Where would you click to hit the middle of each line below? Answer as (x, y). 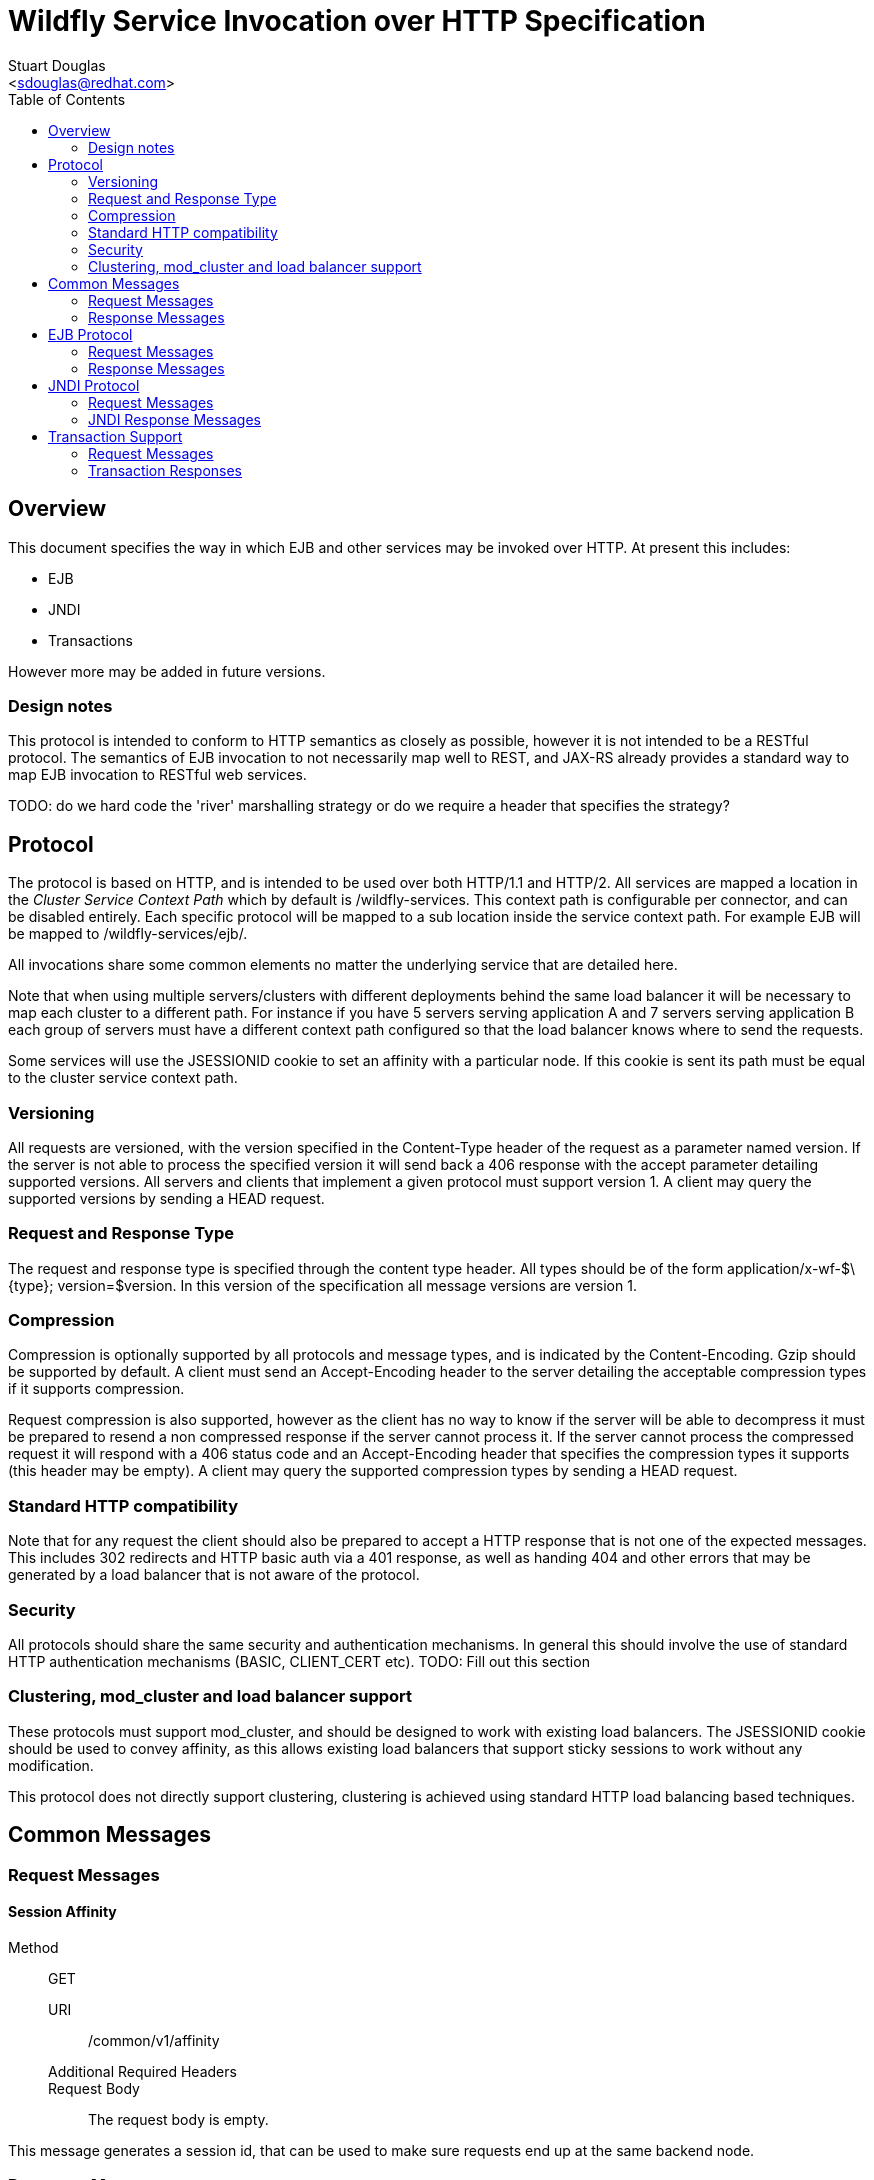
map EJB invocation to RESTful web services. (157, 775)
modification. (51, 1765)
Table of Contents (67, 99)
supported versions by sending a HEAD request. (166, 1198)
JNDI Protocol (94, 385)
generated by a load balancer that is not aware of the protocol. (214, 1575)
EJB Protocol (90, 334)
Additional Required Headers (142, 2071)
